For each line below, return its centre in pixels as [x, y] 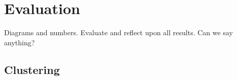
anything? [20, 42]
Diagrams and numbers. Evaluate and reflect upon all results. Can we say [118, 32]
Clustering [32, 69]
